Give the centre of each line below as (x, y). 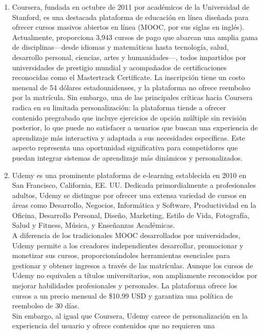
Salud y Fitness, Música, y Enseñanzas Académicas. (94, 225)
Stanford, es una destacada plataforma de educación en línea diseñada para (130, 17)
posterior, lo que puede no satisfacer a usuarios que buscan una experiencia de (135, 127)
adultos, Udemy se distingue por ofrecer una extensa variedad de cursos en (129, 195)
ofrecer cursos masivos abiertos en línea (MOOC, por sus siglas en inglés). (128, 27)
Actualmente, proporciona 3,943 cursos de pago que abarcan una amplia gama (135, 37)
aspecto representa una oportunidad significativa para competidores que (125, 148)
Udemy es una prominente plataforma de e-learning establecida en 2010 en (129, 175)
